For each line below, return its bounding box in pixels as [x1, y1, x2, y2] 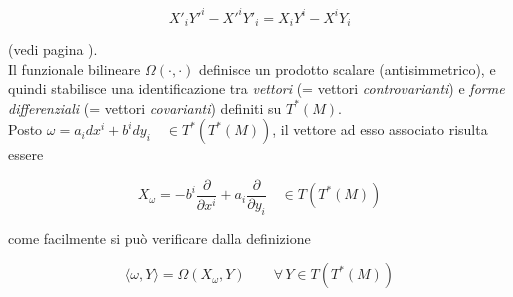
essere [8, 144, 44, 165]
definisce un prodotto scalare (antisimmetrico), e [198, 58, 496, 79]
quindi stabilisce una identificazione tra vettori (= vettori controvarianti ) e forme [8, 78, 505, 99]
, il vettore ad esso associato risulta [272, 119, 488, 140]
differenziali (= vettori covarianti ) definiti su [8, 97, 282, 118]
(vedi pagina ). [8, 38, 98, 59]
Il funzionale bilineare [8, 58, 141, 79]
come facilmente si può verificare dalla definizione [8, 227, 311, 248]
